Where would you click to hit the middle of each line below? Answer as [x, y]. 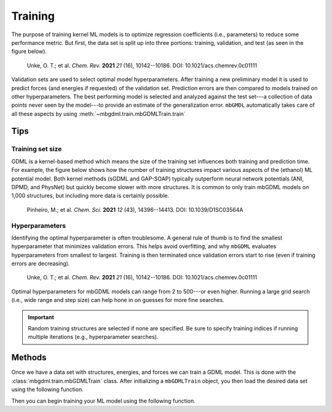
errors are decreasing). [41, 263]
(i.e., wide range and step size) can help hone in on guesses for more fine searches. [118, 300]
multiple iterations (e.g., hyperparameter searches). [93, 337]
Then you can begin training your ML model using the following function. [104, 401]
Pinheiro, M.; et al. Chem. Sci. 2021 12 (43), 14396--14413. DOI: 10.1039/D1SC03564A [135, 209]
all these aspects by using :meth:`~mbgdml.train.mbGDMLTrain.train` [98, 114]
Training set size [37, 149]
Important [41, 317]
